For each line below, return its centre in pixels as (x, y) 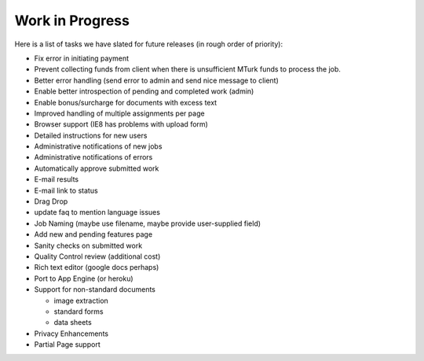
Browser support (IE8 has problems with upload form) (121, 124)
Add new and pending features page (93, 234)
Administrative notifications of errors (93, 157)
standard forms (79, 311)
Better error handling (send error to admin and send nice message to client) (156, 80)
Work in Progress (72, 20)
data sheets (73, 322)
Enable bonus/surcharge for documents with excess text (126, 102)
